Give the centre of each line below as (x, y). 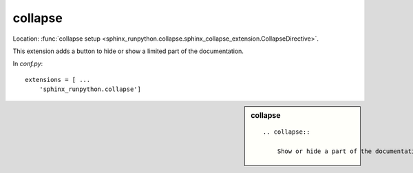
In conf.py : (28, 64)
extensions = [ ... (58, 80)
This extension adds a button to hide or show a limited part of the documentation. (128, 51)
